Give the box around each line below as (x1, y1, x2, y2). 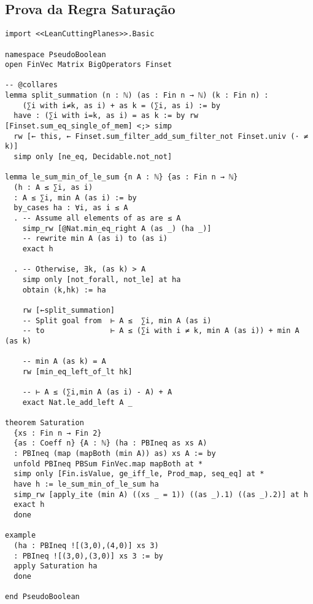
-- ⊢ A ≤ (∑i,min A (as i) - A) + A (22, 388, 172, 397)
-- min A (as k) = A (22, 357, 106, 366)
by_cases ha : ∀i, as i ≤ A (14, 203, 128, 213)
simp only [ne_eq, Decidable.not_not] (14, 152, 172, 162)
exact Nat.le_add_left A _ (22, 398, 133, 407)
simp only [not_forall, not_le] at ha (22, 275, 181, 284)
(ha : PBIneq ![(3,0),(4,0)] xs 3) (14, 541, 159, 551)
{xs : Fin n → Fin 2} (14, 428, 102, 437)
